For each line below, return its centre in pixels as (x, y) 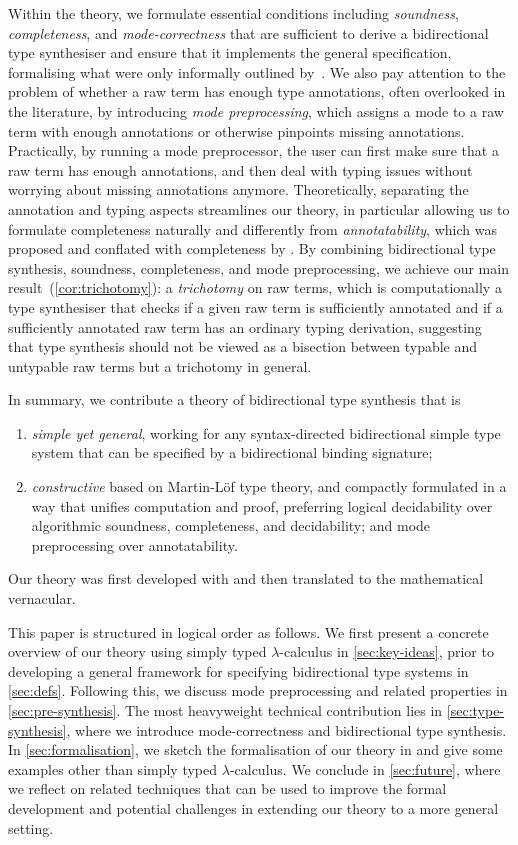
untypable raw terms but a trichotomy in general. (160, 365)
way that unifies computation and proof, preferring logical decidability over (262, 505)
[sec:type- (475, 710)
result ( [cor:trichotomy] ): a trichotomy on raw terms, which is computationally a (255, 287)
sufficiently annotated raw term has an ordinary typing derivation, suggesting (245, 326)
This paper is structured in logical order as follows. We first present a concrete (248, 631)
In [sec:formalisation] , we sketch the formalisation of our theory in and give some (255, 749)
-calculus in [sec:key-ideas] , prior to (386, 651)
